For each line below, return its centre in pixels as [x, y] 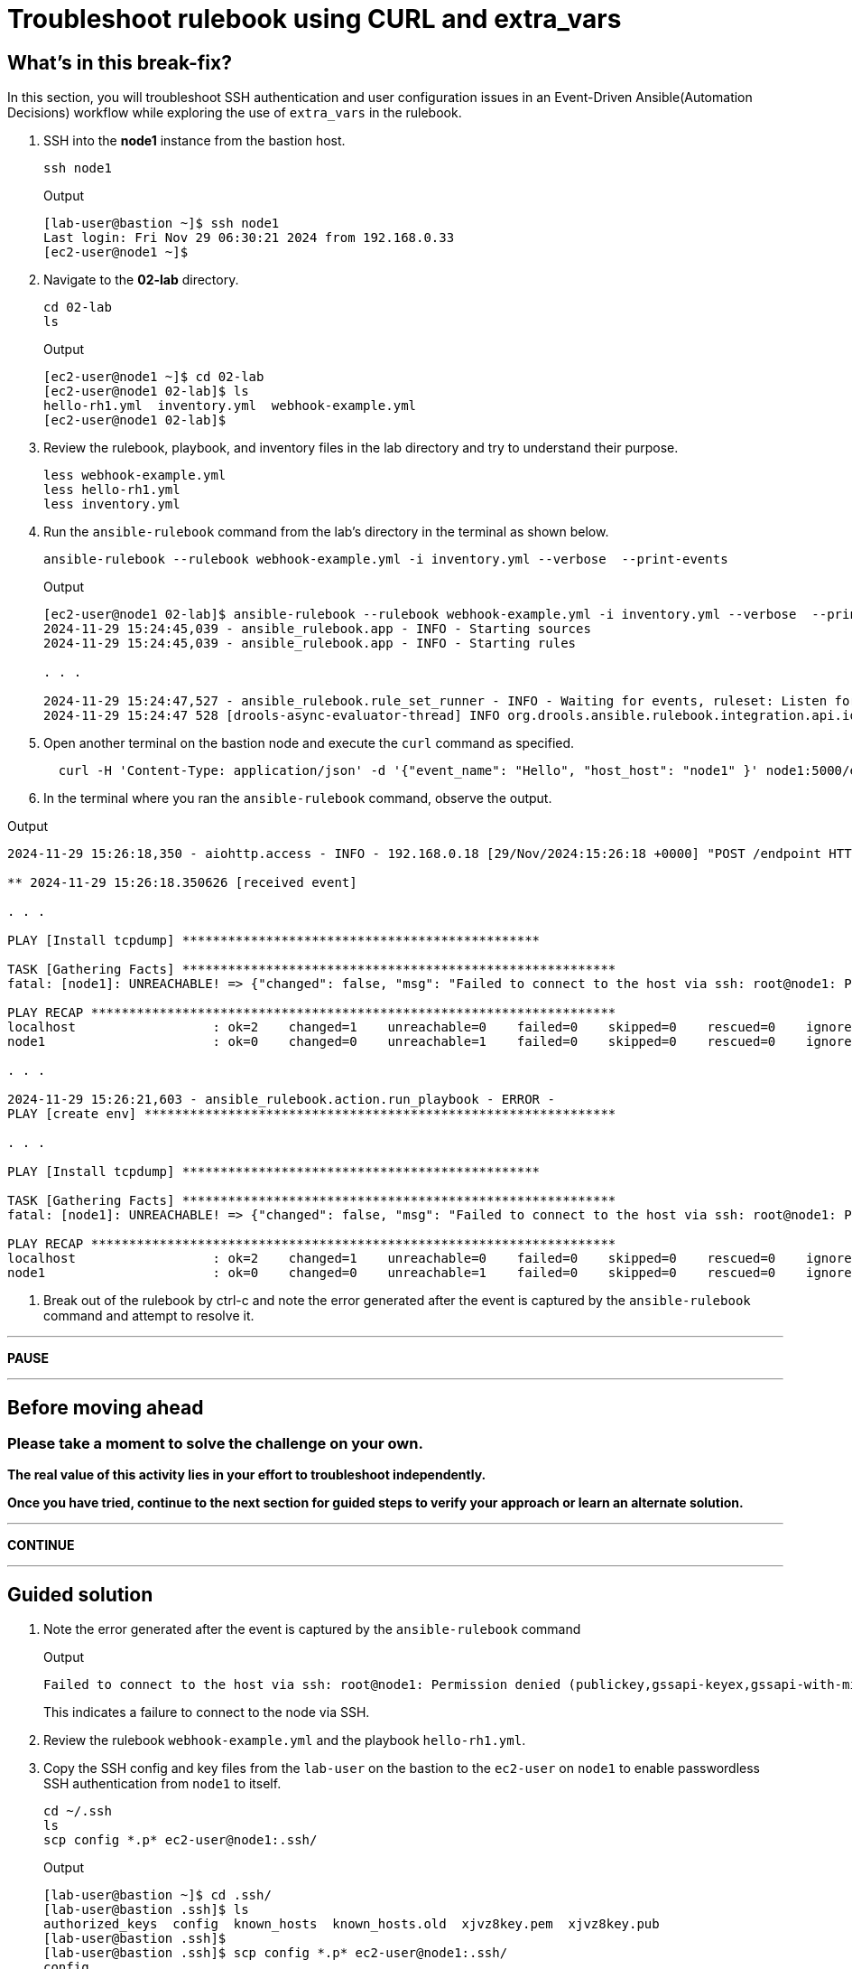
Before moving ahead [106, 1407]
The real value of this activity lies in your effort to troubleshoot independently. [247, 1475]
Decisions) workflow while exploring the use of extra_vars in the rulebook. [235, 113]
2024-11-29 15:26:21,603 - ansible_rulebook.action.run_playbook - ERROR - [281, 1100]
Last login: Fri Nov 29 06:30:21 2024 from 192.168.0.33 [249, 238]
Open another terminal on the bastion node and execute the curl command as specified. [309, 743]
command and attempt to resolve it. [149, 1316]
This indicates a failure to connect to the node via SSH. [207, 1712]
